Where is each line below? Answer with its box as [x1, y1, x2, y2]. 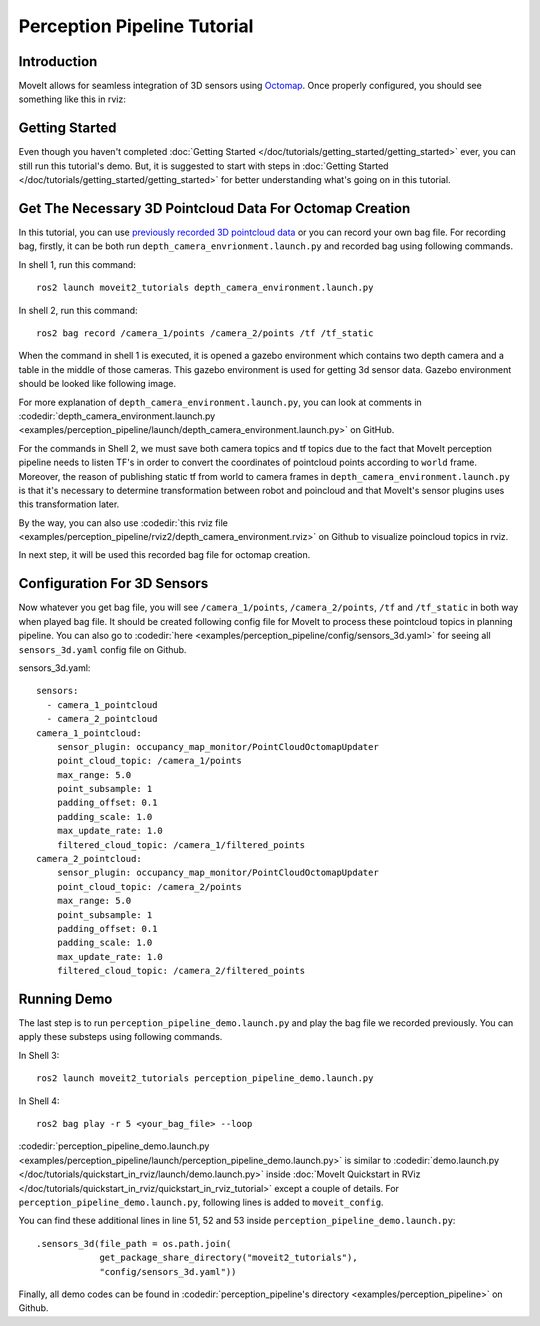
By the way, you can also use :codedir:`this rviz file [18, 516, 229, 529]
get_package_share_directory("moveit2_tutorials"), [99, 1252, 359, 1264]
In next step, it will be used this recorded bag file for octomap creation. [18, 549, 311, 561]
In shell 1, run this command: [18, 258, 137, 270]
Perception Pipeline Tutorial [18, 15, 254, 37]
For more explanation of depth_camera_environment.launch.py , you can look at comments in [18, 396, 422, 408]
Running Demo [18, 990, 113, 1007]
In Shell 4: [18, 1095, 60, 1107]
